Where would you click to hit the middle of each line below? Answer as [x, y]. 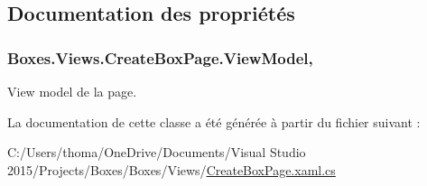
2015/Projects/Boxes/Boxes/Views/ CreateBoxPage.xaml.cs [172, 169]
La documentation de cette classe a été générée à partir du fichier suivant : [214, 121]
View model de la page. [72, 91]
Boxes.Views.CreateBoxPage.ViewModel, [160, 57]
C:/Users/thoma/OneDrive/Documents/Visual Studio [157, 152]
